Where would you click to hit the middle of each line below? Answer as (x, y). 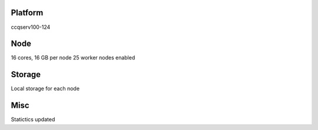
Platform (27, 13)
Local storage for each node (45, 89)
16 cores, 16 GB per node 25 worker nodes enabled (73, 58)
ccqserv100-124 (31, 27)
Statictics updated (33, 119)
